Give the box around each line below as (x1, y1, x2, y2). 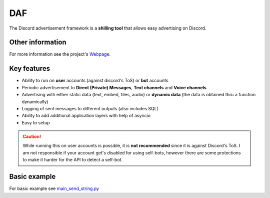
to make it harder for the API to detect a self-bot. (22, 157, 123, 163)
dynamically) (21, 98, 48, 105)
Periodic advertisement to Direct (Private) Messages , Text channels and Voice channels (21, 84, 207, 90)
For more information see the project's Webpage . (9, 51, 111, 57)
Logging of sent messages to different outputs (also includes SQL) (21, 105, 159, 111)
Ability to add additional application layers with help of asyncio (21, 113, 151, 119)
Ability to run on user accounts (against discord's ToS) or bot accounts (21, 78, 168, 84)
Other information (9, 38, 66, 47)
